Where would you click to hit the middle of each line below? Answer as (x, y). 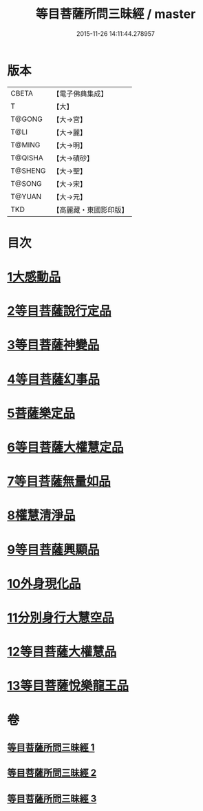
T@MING (25, 145)
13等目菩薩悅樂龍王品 (68, 686)
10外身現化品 (44, 583)
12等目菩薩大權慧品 (62, 652)
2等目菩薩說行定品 (59, 311)
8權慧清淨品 (41, 515)
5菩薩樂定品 (41, 413)
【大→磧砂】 (73, 158)
